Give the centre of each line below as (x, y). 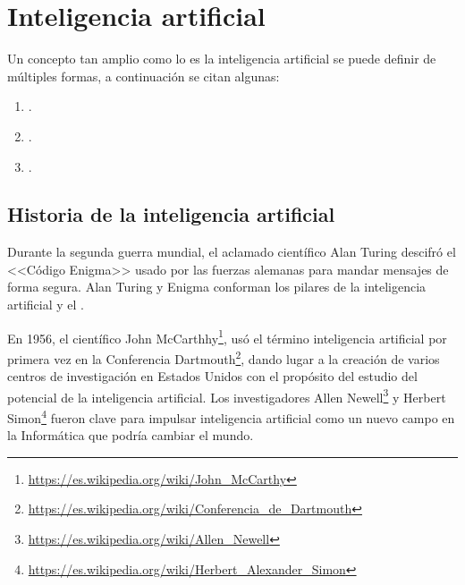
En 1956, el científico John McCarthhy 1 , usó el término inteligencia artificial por (227, 336)
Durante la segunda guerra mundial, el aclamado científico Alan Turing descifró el (232, 252)
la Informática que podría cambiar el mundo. (131, 435)
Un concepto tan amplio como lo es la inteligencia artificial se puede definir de (222, 59)
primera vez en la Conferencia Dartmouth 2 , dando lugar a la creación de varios (224, 357)
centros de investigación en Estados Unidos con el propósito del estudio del (212, 376)
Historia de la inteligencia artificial (171, 214)
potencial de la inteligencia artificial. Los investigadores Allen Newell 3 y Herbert (227, 395)
